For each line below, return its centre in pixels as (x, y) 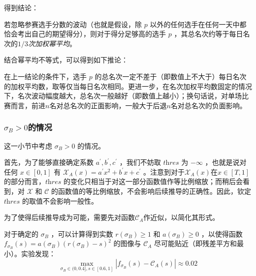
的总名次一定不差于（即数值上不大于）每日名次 (171, 76)
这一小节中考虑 (28, 145)
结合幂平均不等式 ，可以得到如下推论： (66, 60)
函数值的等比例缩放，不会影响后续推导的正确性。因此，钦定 (155, 191)
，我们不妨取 (140, 162)
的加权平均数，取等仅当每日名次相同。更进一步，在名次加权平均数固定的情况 (128, 86)
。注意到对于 (164, 171)
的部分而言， (25, 181)
